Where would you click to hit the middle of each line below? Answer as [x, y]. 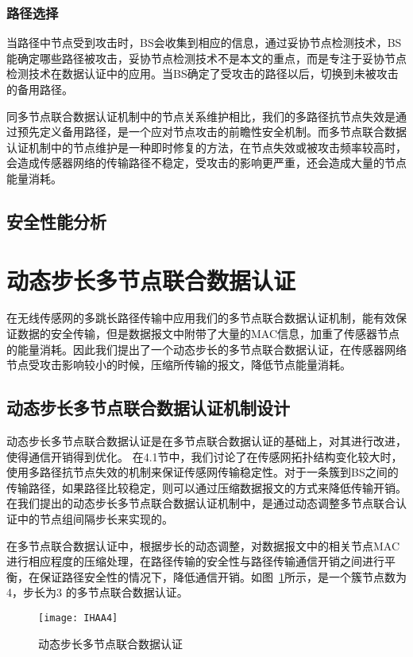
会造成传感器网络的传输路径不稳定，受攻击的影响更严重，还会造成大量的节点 [206, 163]
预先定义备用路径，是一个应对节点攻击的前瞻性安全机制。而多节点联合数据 [212, 132]
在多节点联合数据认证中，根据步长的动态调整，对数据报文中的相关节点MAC [203, 545]
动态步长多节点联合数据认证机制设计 [148, 408]
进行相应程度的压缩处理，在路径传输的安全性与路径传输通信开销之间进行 [195, 561]
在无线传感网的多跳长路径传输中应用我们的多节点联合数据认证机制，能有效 [201, 318]
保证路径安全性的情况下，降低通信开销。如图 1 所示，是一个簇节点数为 [223, 576]
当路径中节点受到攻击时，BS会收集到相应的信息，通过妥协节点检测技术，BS [204, 43]
